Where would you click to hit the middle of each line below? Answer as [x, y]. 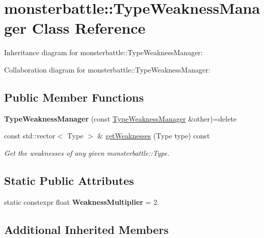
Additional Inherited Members [86, 229]
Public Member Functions [74, 97]
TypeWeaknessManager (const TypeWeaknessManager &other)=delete [121, 118]
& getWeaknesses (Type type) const [154, 136]
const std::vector [30, 136]
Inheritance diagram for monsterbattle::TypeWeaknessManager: [103, 52]
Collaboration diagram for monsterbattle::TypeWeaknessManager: [107, 69]
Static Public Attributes [69, 180]
